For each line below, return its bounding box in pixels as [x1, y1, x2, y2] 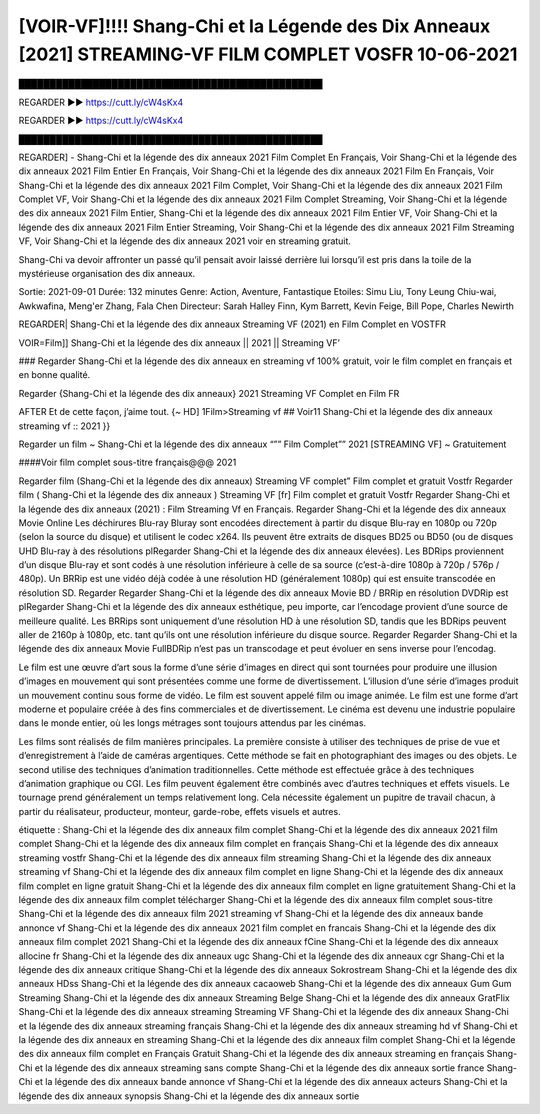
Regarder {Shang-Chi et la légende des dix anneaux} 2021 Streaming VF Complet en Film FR [18, 387, 400, 399]
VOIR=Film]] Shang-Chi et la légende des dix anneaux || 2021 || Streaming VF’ [18, 336, 340, 349]
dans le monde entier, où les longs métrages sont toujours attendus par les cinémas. [18, 717, 367, 729]
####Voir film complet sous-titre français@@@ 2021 [18, 456, 237, 469]
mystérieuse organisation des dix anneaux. [18, 268, 196, 280]
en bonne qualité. [18, 369, 91, 381]
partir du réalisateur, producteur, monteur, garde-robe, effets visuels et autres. [18, 805, 341, 817]
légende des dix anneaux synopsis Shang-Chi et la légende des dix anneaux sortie [18, 1090, 360, 1102]
